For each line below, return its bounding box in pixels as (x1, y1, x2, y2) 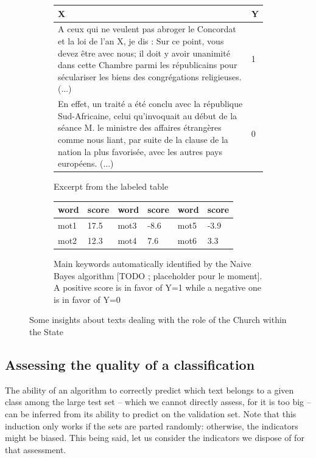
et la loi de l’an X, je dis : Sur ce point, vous (58, 34, 224, 47)
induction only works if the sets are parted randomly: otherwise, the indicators (5, 419, 298, 432)
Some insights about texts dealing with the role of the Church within (29, 313, 287, 326)
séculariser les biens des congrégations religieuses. (58, 70, 242, 83)
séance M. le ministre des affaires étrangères (58, 121, 222, 134)
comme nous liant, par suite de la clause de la (58, 133, 228, 145)
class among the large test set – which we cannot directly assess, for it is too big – (5, 395, 311, 408)
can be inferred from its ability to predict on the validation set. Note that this (5, 408, 297, 420)
